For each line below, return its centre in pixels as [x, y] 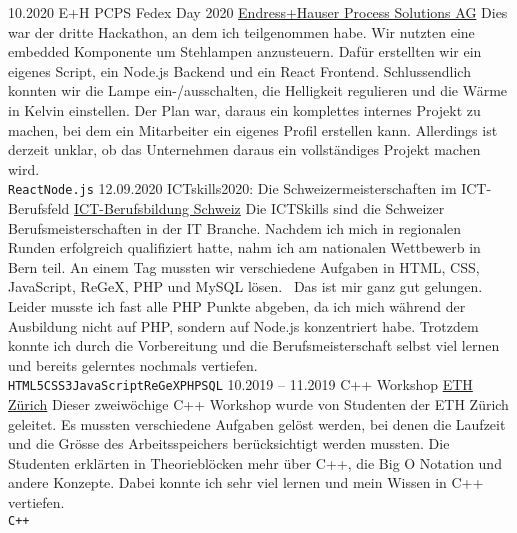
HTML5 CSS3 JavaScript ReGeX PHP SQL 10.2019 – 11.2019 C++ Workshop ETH [240, 384]
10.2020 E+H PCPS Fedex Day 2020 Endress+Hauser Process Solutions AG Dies [258, 12]
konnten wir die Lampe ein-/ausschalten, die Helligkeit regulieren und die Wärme [258, 90]
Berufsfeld [39, 208]
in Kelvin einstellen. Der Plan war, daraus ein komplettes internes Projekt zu [244, 109]
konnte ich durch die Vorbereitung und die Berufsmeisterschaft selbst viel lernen [254, 345]
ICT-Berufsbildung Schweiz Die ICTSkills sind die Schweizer [259, 208]
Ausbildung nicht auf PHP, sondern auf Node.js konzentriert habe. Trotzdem [243, 325]
